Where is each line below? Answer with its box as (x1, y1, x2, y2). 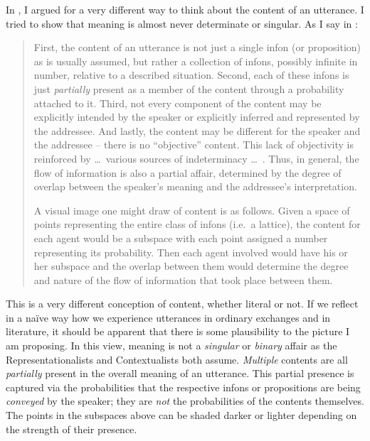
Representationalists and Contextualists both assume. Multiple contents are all (6, 352, 348, 366)
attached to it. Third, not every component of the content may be (33, 95, 322, 110)
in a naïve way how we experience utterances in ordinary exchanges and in (6, 310, 331, 325)
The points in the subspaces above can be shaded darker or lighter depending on (6, 408, 357, 423)
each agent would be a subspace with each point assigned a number (33, 230, 328, 245)
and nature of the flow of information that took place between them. (33, 272, 333, 287)
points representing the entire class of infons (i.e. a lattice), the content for (33, 217, 361, 232)
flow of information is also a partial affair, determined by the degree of (33, 165, 342, 180)
